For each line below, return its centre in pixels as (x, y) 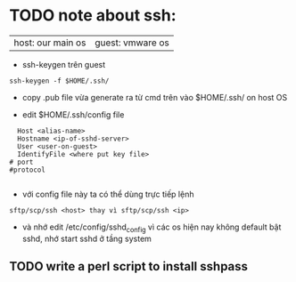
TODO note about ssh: (93, 16)
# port (21, 162)
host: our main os (50, 43)
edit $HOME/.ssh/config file (73, 114)
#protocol (28, 170)
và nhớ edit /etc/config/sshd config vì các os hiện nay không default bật (152, 228)
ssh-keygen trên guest (64, 64)
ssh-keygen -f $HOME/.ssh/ (59, 81)
